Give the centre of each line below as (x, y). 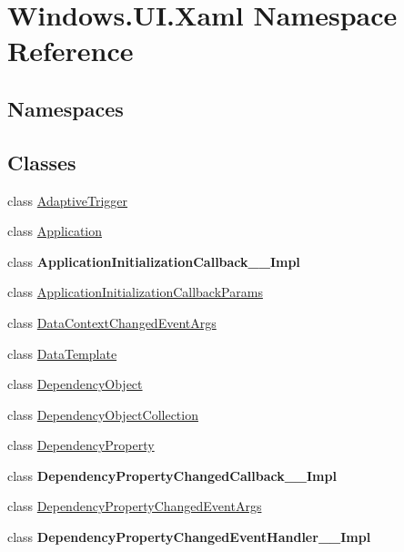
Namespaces (66, 108)
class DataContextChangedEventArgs (112, 322)
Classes (42, 162)
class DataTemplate (62, 353)
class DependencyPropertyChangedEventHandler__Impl (189, 537)
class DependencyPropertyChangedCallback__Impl (172, 475)
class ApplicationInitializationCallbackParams (135, 292)
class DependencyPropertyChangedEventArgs (135, 506)
